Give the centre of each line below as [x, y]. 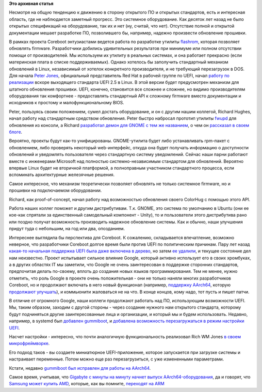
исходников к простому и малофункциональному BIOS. [67, 103]
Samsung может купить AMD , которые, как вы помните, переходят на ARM [87, 384]
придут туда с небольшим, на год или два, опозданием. [67, 229]
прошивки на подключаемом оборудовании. [55, 190]
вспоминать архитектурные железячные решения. [62, 175]
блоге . [16, 132]
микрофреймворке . [29, 344]
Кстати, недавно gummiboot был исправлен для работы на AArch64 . [80, 368]
